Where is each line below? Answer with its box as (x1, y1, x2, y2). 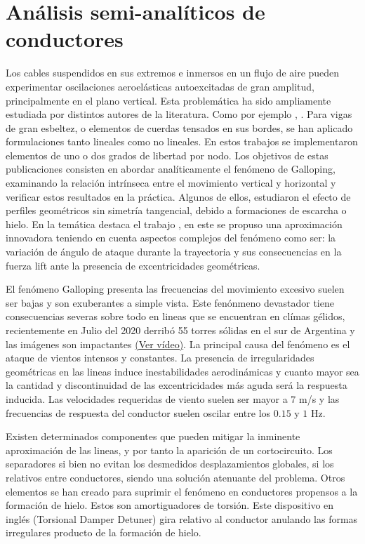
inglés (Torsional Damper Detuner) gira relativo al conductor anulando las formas (6, 511, 358, 526)
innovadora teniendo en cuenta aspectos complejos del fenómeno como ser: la (6, 230, 336, 245)
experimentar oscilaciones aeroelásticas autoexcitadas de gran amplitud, (6, 79, 314, 93)
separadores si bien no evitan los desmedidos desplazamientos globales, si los (6, 456, 334, 471)
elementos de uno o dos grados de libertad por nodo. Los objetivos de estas (6, 147, 328, 162)
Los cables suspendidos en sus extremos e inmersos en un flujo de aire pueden (6, 65, 340, 80)
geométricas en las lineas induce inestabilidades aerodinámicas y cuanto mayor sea (6, 364, 359, 378)
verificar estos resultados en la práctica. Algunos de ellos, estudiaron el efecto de (6, 189, 351, 204)
